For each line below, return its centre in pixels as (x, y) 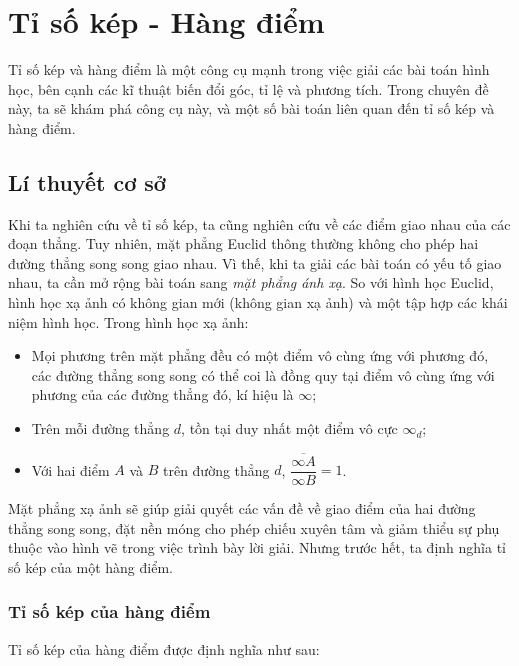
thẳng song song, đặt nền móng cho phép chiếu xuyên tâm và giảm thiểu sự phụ (254, 527)
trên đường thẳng (216, 469)
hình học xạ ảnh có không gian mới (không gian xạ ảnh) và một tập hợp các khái (258, 302)
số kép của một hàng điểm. (90, 566)
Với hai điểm (70, 469)
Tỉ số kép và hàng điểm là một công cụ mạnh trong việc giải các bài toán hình (249, 69)
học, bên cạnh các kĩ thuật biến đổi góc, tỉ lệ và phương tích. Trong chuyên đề (248, 88)
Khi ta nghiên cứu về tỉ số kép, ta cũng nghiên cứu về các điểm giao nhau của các (259, 223)
